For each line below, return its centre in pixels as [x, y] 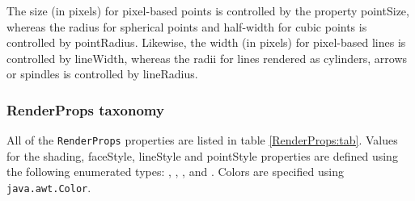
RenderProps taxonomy [85, 109]
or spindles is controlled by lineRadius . [102, 74]
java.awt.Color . [49, 188]
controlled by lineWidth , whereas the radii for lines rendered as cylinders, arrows [207, 58]
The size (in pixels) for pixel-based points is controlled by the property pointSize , [208, 10]
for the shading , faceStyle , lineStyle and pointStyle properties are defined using [202, 155]
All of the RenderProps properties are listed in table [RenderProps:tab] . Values [202, 140]
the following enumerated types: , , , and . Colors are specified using [175, 172]
